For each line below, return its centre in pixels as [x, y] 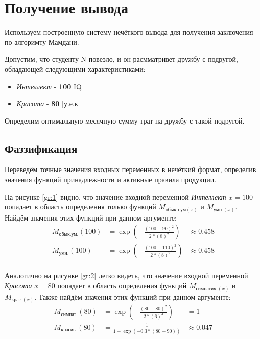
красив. [69, 330]
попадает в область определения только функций [80, 207]
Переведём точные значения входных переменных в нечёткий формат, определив [131, 169]
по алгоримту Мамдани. [42, 42]
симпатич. [207, 289]
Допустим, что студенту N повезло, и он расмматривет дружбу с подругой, [121, 59]
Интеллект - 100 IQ [49, 86]
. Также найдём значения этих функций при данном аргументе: [133, 296]
